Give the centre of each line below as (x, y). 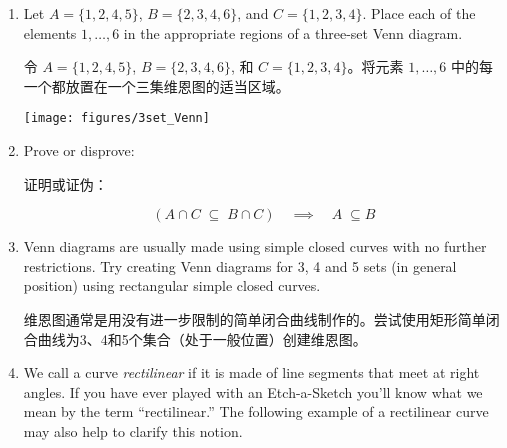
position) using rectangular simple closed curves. (172, 285)
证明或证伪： (65, 183)
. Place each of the (419, 13)
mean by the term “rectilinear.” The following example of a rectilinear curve (256, 411)
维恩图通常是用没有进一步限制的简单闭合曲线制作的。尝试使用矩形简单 (254, 319)
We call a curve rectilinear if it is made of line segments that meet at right (251, 372)
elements (50, 32)
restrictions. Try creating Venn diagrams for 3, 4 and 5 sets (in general (240, 265)
